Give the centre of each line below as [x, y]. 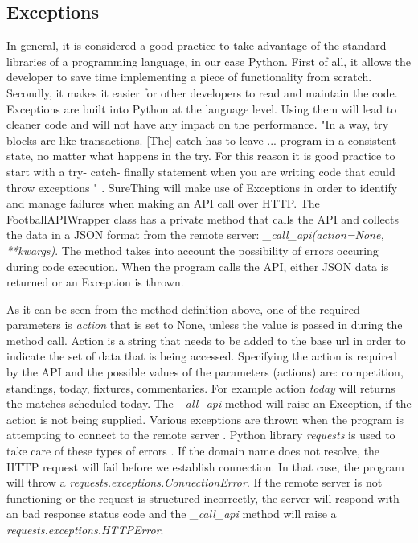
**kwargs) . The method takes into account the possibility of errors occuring [193, 250]
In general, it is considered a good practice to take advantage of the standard [197, 45]
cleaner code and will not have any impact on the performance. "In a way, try [198, 124]
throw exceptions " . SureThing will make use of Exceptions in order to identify [202, 187]
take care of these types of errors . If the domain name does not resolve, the [193, 451]
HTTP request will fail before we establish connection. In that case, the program [205, 466]
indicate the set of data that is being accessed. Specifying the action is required [202, 356]
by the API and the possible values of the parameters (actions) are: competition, [205, 372]
